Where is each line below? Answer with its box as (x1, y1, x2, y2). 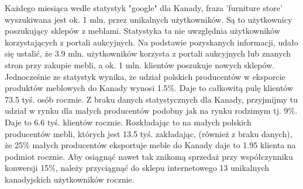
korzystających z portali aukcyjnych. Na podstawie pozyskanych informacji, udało (5, 36, 298, 48)
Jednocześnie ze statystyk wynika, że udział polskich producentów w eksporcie (5, 70, 285, 82)
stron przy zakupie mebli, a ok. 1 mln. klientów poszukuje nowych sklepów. (5, 58, 275, 71)
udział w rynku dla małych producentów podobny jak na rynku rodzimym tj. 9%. (5, 104, 298, 117)
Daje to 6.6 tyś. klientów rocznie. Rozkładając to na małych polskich (5, 116, 252, 128)
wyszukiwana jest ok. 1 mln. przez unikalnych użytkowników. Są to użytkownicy (5, 13, 292, 25)
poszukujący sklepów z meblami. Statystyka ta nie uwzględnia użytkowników (5, 24, 280, 37)
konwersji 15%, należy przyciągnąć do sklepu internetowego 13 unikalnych (5, 162, 270, 174)
